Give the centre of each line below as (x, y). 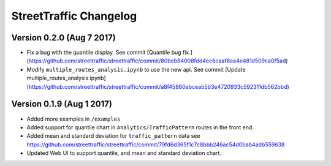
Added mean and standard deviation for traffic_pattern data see (113, 136)
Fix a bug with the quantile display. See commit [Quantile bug (104, 53)
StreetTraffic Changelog (74, 16)
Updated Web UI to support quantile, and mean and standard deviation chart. (124, 153)
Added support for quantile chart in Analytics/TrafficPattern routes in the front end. (140, 127)
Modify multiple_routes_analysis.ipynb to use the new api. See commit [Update (136, 69)
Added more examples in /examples (74, 119)
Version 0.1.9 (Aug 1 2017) (62, 104)
